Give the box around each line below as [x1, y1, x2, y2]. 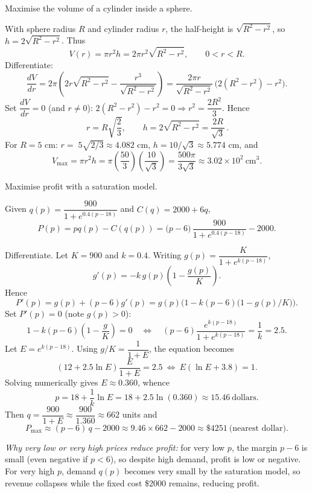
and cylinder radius [88, 22, 159, 34]
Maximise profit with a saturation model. [5, 179, 158, 192]
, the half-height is [165, 22, 234, 34]
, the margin [231, 441, 278, 453]
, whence [138, 376, 170, 389]
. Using [71, 342, 98, 355]
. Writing [148, 249, 182, 261]
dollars [232, 393, 256, 402]
